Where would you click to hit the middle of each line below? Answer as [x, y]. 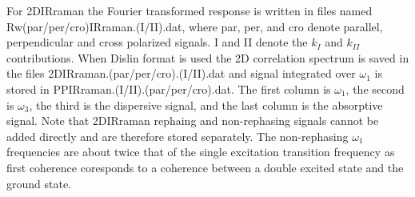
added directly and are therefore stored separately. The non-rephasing [178, 136]
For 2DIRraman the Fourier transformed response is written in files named [190, 10]
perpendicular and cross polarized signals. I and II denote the [157, 42]
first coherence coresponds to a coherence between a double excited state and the [205, 167]
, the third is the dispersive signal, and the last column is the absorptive [206, 105]
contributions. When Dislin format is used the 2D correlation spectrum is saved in [208, 57]
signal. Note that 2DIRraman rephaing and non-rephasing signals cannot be [193, 121]
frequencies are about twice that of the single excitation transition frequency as [201, 152]
